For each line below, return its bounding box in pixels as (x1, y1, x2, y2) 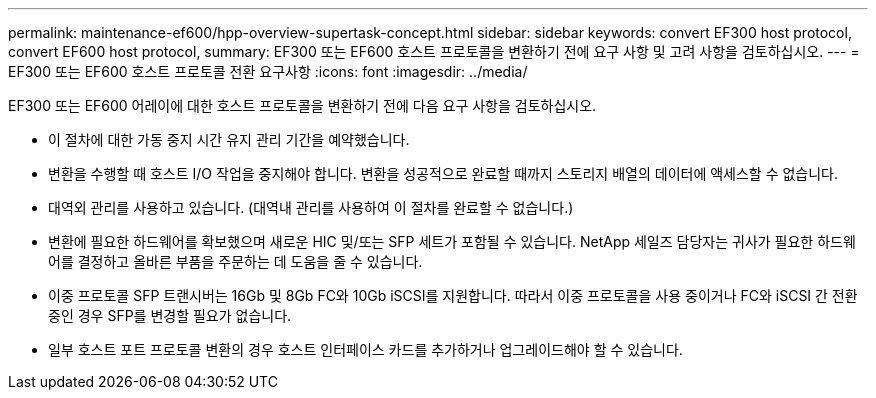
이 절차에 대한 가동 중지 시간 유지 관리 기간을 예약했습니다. (48, 131, 410, 148)
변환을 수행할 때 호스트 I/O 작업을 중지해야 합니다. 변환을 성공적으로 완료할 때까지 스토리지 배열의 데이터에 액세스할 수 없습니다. (48, 165, 839, 182)
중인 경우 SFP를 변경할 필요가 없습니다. (48, 307, 292, 324)
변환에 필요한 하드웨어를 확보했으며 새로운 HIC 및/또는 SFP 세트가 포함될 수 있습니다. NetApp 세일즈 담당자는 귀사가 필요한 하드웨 (48, 233, 856, 250)
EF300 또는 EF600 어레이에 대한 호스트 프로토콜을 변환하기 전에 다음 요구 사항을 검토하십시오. (8, 97, 597, 114)
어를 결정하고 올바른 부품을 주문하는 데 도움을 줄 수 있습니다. (48, 253, 423, 270)
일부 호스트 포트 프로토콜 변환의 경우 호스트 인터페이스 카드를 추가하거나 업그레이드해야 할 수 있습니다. (48, 341, 683, 358)
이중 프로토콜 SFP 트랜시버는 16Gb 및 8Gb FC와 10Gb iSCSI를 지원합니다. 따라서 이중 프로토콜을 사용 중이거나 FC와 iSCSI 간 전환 (48, 287, 858, 304)
